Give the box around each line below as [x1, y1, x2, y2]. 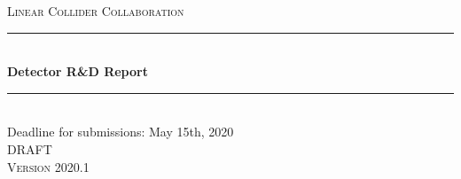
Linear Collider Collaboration [7, 2, 184, 19]
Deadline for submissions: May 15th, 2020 [7, 122, 234, 141]
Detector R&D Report [7, 62, 148, 81]
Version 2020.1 [7, 157, 90, 175]
